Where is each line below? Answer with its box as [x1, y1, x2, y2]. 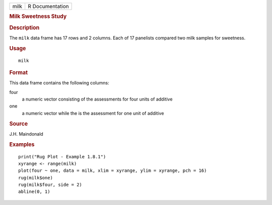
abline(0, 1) [18, 189, 50, 194]
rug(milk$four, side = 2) [18, 182, 83, 188]
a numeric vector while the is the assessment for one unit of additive [22, 110, 164, 116]
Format [9, 69, 28, 76]
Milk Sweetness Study [9, 13, 67, 20]
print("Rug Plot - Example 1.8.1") [18, 154, 106, 159]
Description [9, 24, 40, 31]
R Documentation [28, 3, 69, 10]
